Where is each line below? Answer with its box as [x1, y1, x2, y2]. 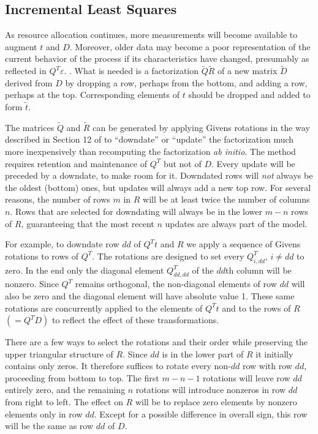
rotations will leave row [203, 371, 290, 384]
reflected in [5, 64, 47, 77]
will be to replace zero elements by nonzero [135, 395, 297, 408]
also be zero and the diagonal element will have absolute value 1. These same [5, 289, 295, 302]
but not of [163, 157, 202, 170]
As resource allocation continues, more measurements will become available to [5, 28, 298, 41]
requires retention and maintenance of [5, 157, 147, 170]
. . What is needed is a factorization [64, 64, 199, 77]
